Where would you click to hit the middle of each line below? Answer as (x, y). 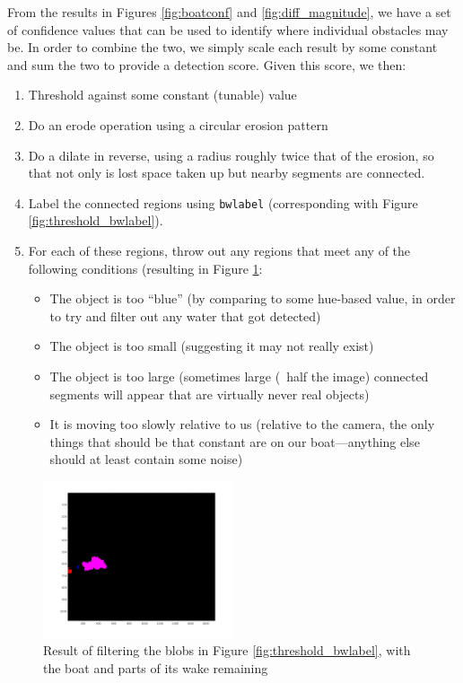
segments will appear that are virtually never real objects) (210, 394)
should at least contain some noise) (146, 459)
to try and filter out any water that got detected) (185, 315)
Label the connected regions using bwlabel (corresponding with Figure (223, 202)
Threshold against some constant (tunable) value (162, 95)
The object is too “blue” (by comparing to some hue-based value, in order (253, 298)
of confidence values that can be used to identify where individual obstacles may (228, 29)
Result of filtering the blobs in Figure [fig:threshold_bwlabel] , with (227, 650)
